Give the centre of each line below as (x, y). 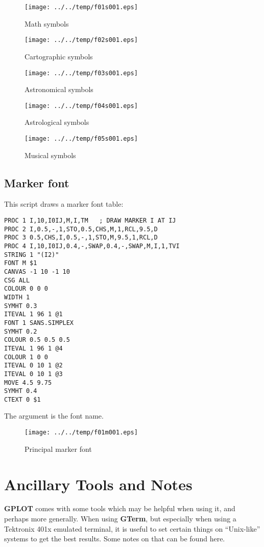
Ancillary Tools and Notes (98, 484)
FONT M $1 (21, 263)
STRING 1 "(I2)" (32, 255)
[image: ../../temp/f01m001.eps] (81, 433)
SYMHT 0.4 (21, 391)
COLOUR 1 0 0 (26, 357)
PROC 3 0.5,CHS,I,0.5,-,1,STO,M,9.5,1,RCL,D (81, 238)
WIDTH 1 (17, 297)
